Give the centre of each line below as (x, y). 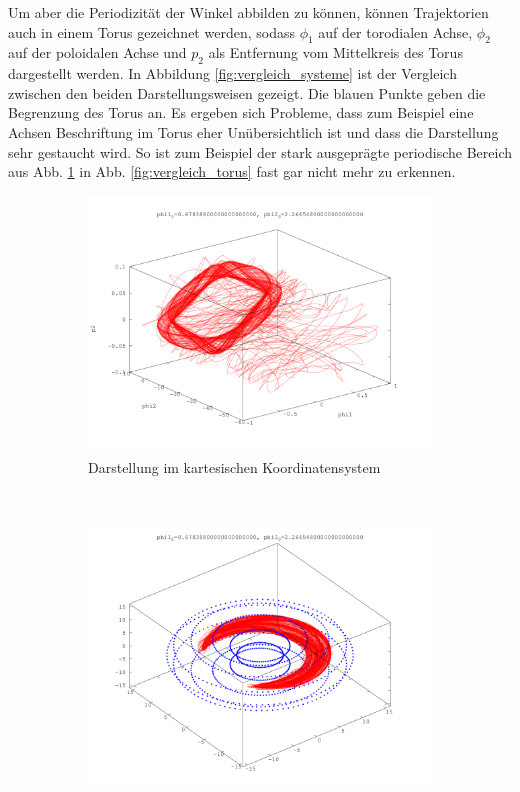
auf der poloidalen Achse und (97, 52)
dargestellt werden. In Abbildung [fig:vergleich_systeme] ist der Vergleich (232, 73)
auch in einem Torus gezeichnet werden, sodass (151, 31)
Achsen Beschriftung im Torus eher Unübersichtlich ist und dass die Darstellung (253, 131)
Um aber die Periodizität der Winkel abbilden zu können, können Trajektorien (248, 12)
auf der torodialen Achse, (395, 31)
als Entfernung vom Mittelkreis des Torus (335, 52)
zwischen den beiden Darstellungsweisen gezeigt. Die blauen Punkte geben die (247, 92)
